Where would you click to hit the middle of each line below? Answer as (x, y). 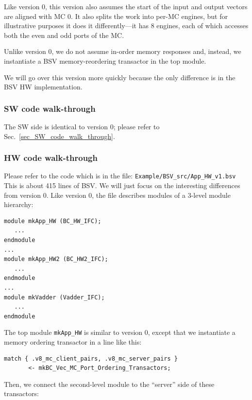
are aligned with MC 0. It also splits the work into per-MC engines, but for (116, 16)
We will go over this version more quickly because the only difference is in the (120, 77)
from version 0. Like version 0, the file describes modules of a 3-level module (117, 195)
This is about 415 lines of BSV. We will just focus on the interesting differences (122, 185)
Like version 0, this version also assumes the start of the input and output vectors (126, 6)
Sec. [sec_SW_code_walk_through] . (59, 136)
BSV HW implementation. (43, 87)
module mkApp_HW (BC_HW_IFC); (53, 221)
